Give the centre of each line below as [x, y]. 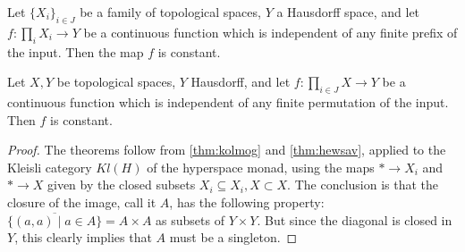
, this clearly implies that [83, 237]
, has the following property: [247, 202]
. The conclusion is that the [363, 185]
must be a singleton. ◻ [233, 237]
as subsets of [190, 219]
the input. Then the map [76, 51]
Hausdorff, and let [241, 82]
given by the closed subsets [121, 185]
